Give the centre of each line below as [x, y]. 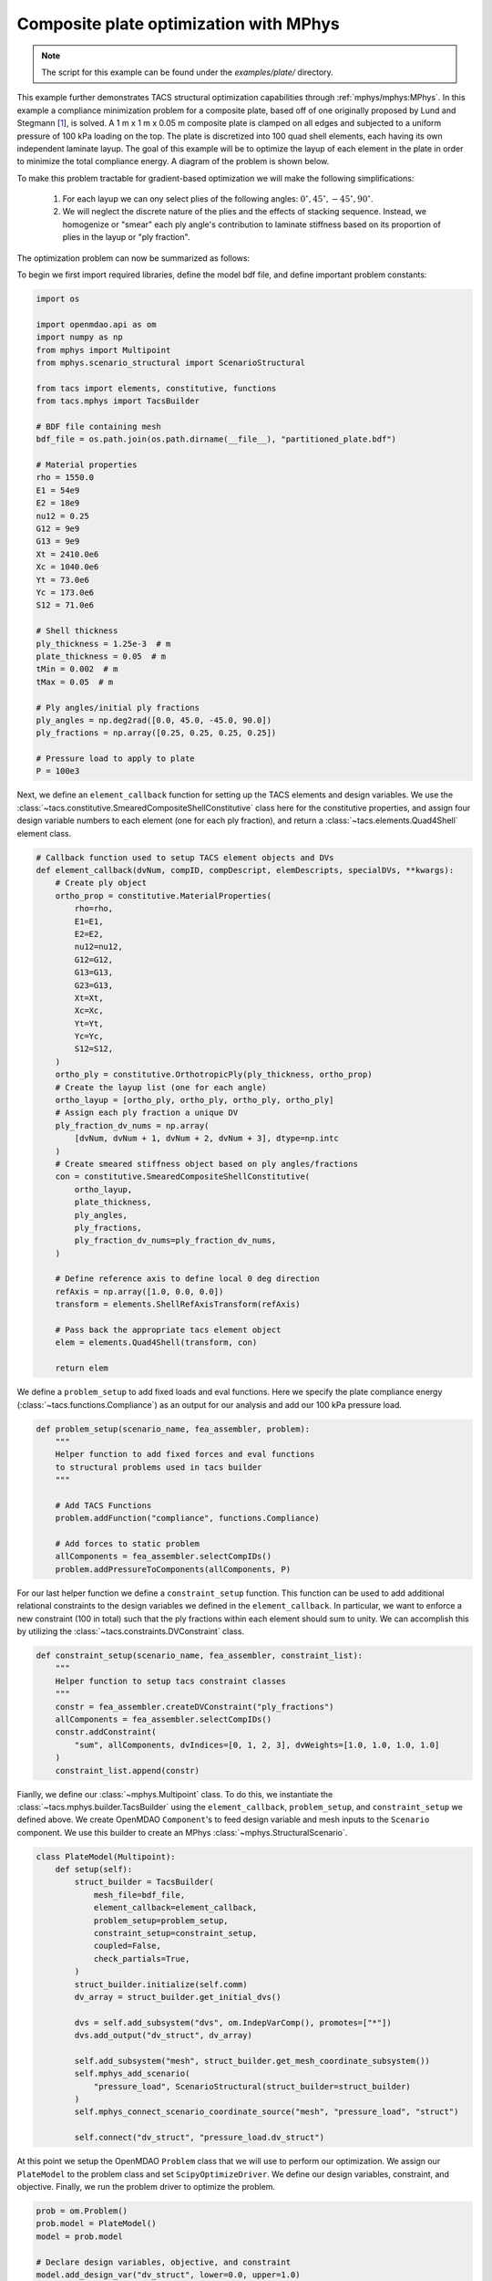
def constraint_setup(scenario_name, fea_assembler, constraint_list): [200, 1656]
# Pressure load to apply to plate [115, 759]
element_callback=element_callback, [175, 1908]
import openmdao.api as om [96, 324]
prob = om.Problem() [82, 2211]
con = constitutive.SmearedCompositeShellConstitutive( [183, 1177]
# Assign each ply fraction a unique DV [147, 1113]
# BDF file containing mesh [98, 426]
